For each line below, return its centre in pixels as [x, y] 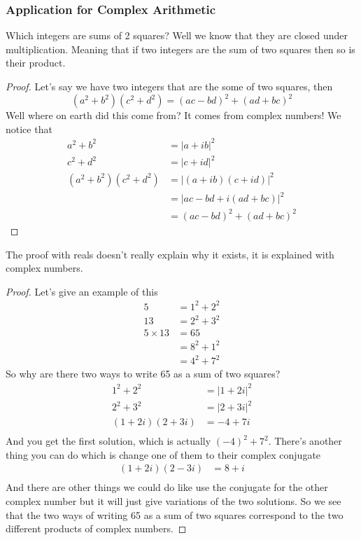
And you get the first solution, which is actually [108, 441]
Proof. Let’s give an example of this [82, 291]
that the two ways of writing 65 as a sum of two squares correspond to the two [175, 514]
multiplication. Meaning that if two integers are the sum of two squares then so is [180, 49]
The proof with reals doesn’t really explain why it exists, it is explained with [170, 254]
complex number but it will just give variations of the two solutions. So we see [174, 501]
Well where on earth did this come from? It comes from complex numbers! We [174, 115]
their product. [36, 63]
